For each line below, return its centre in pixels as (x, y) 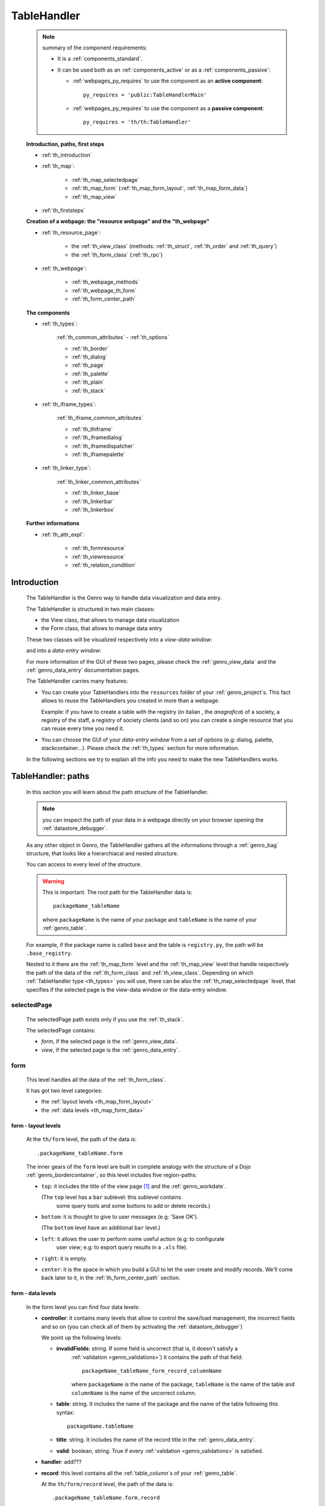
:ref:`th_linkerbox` (93, 510)
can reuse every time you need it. (83, 728)
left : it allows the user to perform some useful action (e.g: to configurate (133, 1239)
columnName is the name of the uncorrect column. (134, 1393)
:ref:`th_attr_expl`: (63, 534)
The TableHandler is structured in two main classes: (91, 609)
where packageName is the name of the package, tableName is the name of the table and (183, 1384)
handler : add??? (61, 1462)
